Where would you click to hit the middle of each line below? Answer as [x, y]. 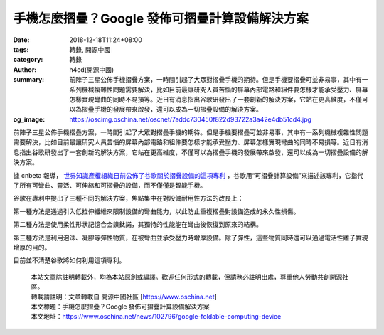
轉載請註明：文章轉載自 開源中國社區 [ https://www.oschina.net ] [124, 297]
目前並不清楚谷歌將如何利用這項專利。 [69, 260]
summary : [29, 80]
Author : [25, 69]
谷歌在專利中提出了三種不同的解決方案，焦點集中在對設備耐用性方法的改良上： [128, 198]
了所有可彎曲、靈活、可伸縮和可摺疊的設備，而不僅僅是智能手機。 [110, 186]
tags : [21, 49]
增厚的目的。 [32, 247]
